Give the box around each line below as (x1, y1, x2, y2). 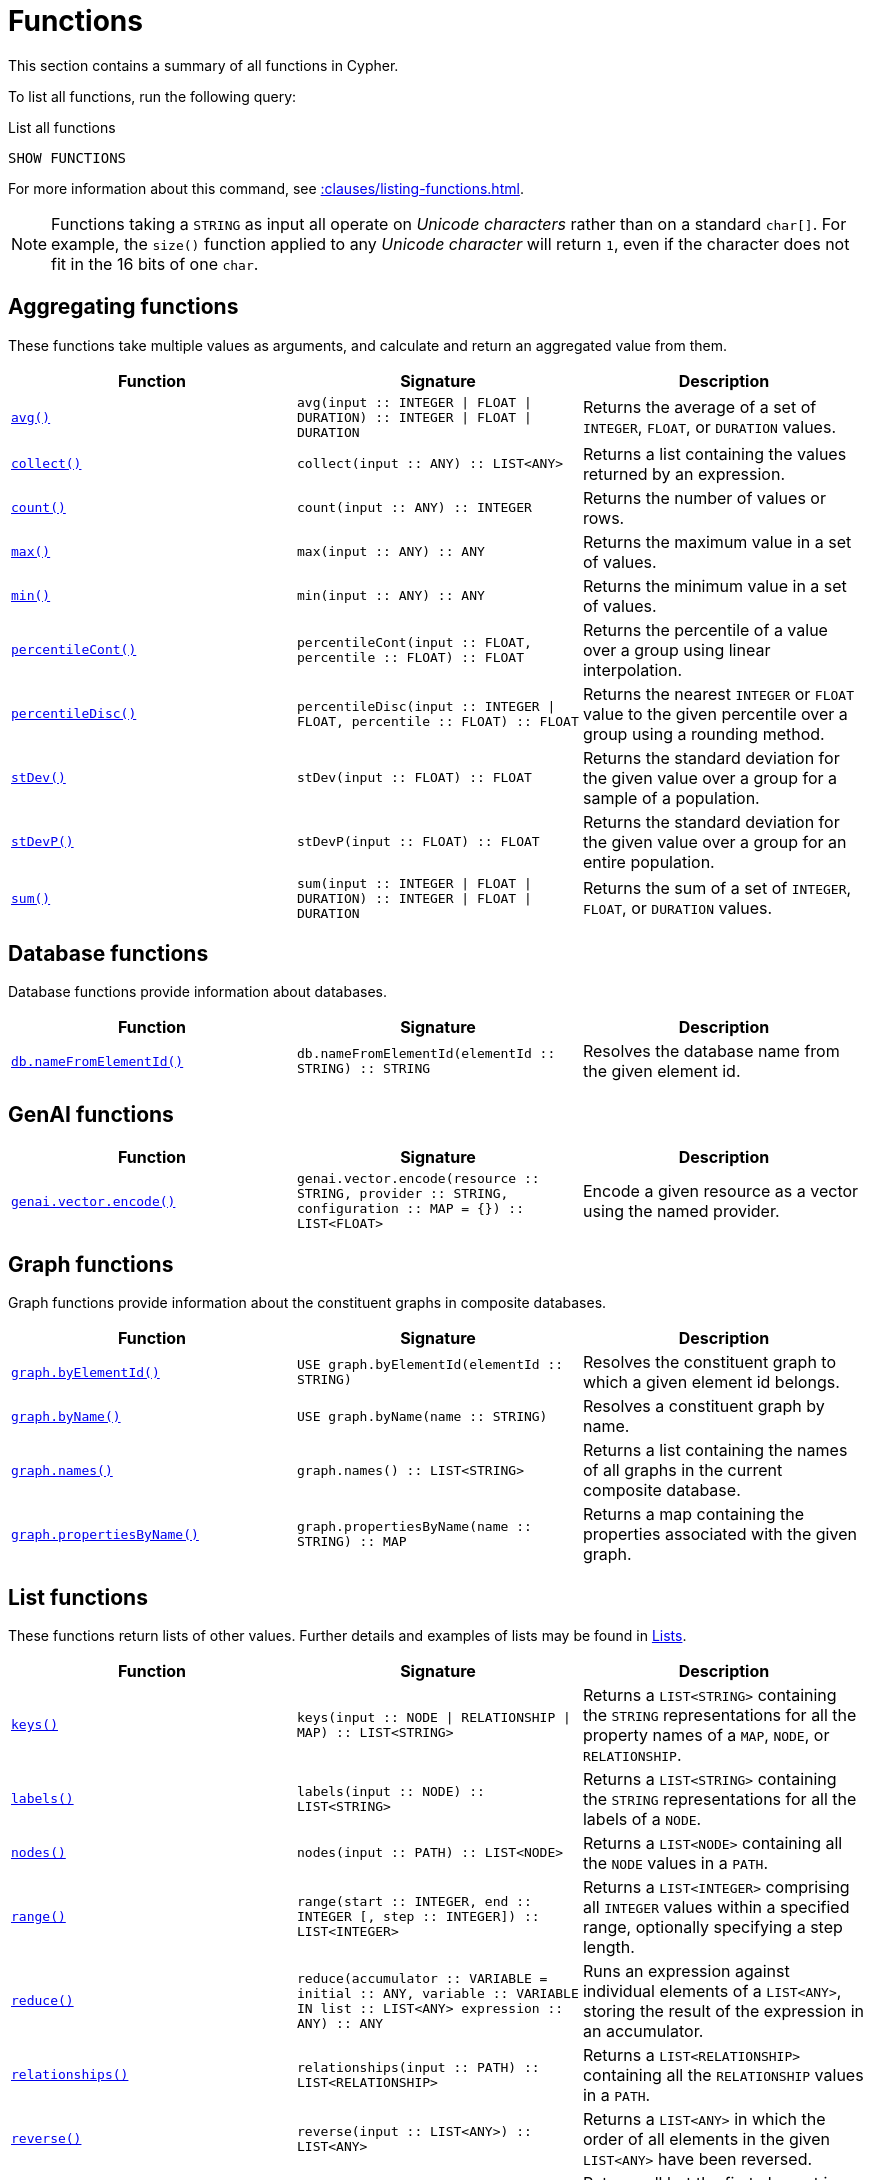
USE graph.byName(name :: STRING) (296, 1408, 548, 1424)
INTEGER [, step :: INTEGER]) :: (296, 1909, 540, 1925)
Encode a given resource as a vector (582, 1181, 859, 1202)
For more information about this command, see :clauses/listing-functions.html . (8, 179, 524, 197)
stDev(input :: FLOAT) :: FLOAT (296, 770, 532, 786)
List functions (8, 1584, 148, 1610)
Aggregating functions (8, 294, 239, 320)
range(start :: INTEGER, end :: (296, 1894, 532, 1910)
